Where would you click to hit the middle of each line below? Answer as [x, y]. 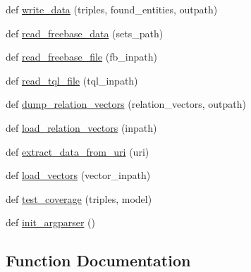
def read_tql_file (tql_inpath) [72, 80]
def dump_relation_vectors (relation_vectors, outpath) [126, 104]
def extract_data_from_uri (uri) [78, 151]
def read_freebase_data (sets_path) [85, 33]
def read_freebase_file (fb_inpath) [81, 57]
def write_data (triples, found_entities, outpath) [112, 9]
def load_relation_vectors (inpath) [81, 127]
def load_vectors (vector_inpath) [78, 175]
